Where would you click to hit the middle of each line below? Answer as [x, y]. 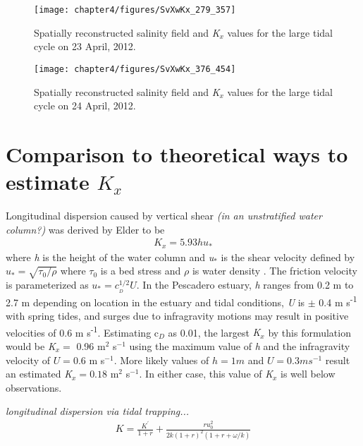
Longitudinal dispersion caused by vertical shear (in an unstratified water [164, 215]
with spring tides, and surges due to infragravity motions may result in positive [177, 316]
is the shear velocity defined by [288, 257]
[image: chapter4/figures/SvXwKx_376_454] [135, 69]
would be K [31, 345]
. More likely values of [161, 360]
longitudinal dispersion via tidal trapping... [98, 411]
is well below [308, 374]
